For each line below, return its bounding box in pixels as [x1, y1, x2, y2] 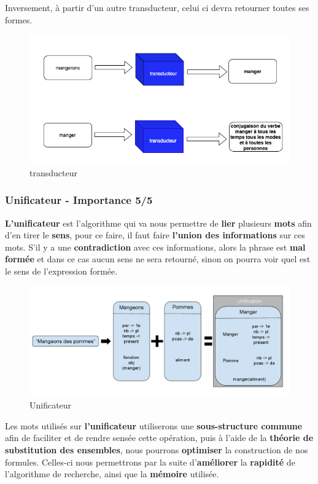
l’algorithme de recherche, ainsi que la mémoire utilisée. [5, 467, 219, 480]
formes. [5, 13, 33, 26]
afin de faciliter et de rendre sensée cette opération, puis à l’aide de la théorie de [5, 431, 314, 444]
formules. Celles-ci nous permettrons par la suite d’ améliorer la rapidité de [5, 455, 295, 468]
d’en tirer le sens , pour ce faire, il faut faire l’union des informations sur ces [5, 228, 305, 241]
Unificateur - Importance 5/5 [5, 192, 153, 208]
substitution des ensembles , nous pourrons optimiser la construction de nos [5, 443, 308, 456]
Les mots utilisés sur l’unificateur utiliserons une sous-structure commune [5, 419, 303, 432]
